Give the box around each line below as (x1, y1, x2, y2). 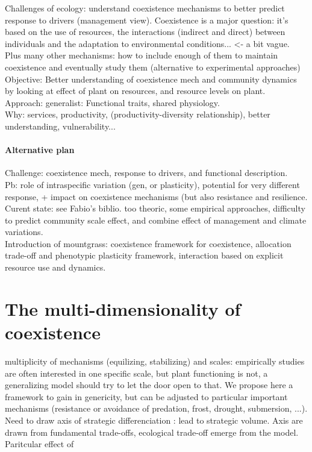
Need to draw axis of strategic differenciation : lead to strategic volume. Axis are (5, 413, 303, 426)
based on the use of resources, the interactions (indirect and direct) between (5, 25, 285, 38)
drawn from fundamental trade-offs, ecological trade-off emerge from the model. (5, 425, 299, 438)
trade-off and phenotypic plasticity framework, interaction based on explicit (5, 249, 284, 262)
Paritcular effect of (5, 438, 74, 450)
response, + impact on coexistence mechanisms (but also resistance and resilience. (5, 190, 308, 202)
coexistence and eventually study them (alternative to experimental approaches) (5, 60, 301, 73)
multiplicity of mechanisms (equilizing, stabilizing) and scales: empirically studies (5, 354, 305, 367)
